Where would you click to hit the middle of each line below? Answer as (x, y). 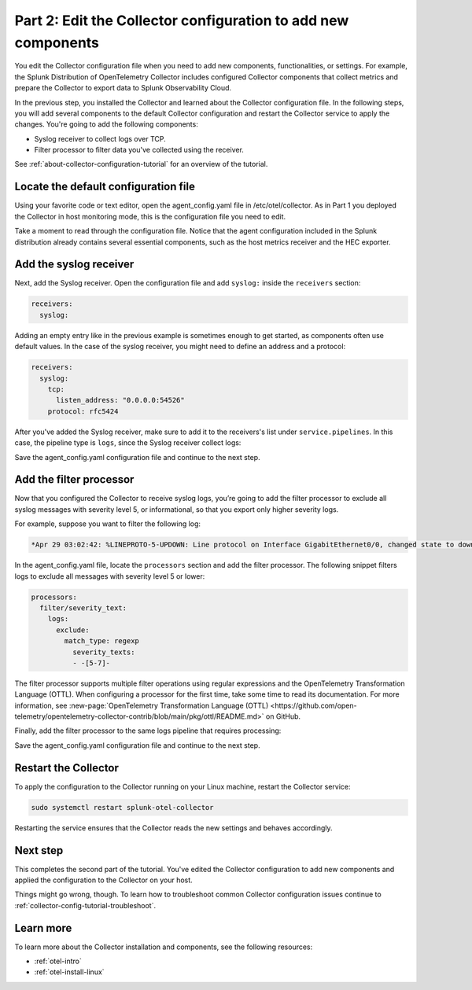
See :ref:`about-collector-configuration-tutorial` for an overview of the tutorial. (141, 164)
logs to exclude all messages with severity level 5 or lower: (110, 576)
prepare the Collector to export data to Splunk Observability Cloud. (123, 88)
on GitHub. (283, 716)
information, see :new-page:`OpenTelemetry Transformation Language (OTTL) (142, 705)
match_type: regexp (101, 641)
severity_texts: (103, 652)
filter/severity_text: (83, 608)
